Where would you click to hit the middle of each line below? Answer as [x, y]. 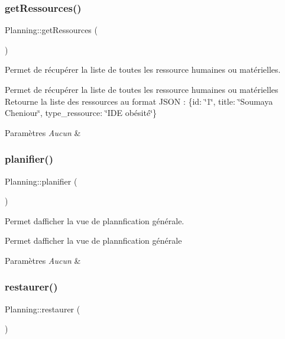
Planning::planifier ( [41, 181]
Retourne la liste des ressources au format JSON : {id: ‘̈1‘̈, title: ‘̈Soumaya [139, 101]
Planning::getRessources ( [51, 30]
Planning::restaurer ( [43, 309]
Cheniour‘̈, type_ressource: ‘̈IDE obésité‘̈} [81, 113]
